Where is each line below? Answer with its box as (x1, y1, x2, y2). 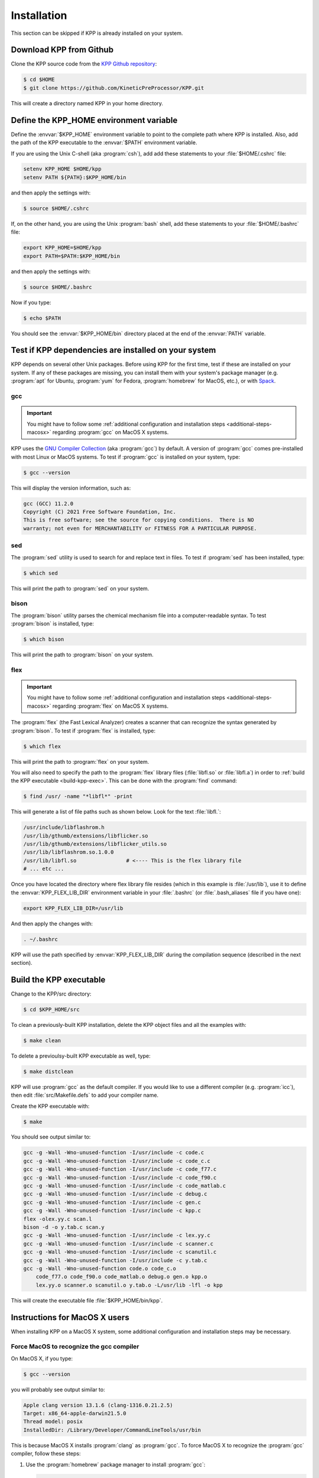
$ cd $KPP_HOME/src (23, 1006, 80, 1013)
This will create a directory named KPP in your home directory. (11, 99, 164, 106)
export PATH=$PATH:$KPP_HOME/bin (23, 252, 121, 260)
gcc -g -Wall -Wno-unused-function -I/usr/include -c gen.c (23, 1199, 201, 1205)
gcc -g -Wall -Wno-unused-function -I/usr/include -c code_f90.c (23, 1174, 217, 1181)
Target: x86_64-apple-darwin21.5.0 (23, 1410, 126, 1417)
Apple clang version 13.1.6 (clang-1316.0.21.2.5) (23, 1402, 174, 1408)
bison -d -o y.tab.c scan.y (23, 1224, 105, 1230)
